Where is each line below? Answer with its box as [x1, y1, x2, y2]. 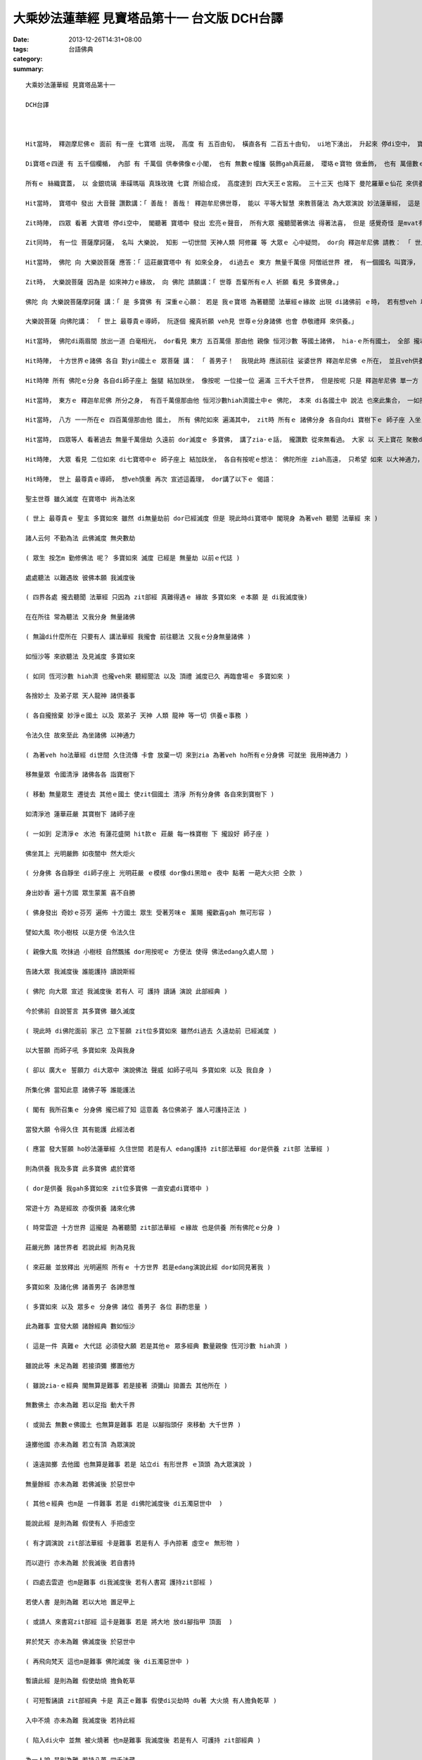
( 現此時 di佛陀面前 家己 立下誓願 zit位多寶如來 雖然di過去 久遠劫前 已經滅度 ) [25, 1026, 277, 1035]
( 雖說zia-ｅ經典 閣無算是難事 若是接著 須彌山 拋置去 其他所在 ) [25, 1381, 228, 1390]
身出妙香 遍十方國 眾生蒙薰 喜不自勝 [25, 889, 136, 897]
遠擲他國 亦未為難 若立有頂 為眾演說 [25, 1440, 136, 1449]
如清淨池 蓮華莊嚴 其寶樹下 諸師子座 [25, 810, 136, 818]
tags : [13, 44, 29, 53]
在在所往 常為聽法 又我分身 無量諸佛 [25, 613, 136, 621]
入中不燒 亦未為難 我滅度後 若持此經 [25, 1716, 136, 1724]
